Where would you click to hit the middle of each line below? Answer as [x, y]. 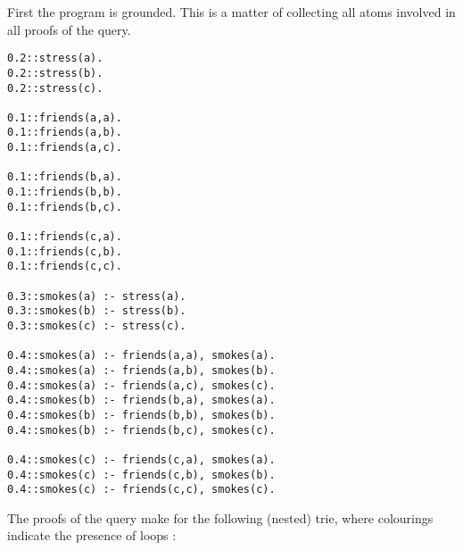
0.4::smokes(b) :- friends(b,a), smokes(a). [141, 400]
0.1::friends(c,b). [65, 251]
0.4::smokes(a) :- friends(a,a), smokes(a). [141, 356]
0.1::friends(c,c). [65, 267]
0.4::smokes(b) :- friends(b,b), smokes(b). [141, 415]
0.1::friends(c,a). [65, 237]
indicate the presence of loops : [92, 535]
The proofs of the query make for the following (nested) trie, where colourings [220, 517]
